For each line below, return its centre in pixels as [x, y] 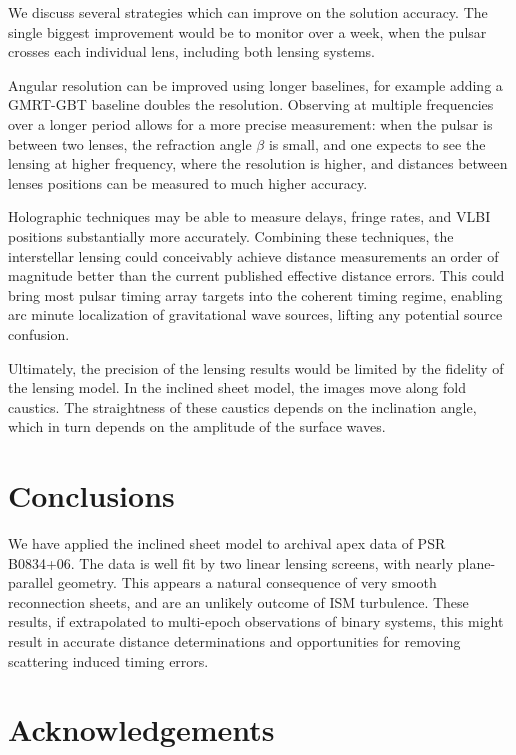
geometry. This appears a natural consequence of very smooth [247, 582]
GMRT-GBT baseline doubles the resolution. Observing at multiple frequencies [251, 104]
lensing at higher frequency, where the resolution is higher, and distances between [258, 163]
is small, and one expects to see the [377, 143]
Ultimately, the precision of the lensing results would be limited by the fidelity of [256, 367]
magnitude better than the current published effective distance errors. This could [256, 275]
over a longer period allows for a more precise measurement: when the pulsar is [250, 123]
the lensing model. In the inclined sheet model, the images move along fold [237, 387]
